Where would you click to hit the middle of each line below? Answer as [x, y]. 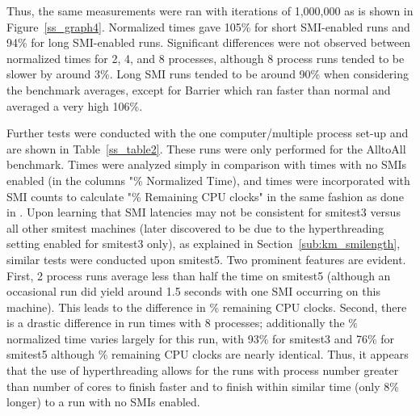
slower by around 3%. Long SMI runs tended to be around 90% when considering [208, 74]
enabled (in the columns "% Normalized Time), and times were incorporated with [208, 180]
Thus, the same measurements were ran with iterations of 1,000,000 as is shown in [210, 11]
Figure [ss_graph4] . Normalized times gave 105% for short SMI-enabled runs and [208, 26]
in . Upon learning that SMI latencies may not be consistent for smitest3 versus [204, 212]
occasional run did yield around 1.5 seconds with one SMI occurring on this [193, 291]
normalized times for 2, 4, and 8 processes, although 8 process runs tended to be [206, 58]
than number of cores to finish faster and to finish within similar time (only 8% [203, 386]
